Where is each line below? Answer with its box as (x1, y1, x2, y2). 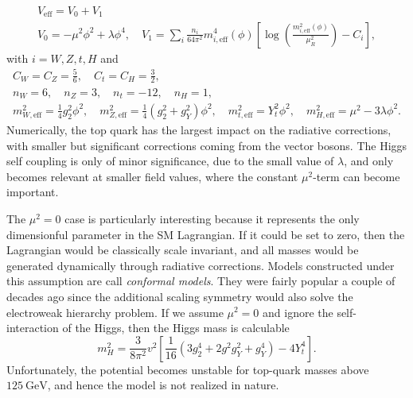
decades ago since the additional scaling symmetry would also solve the (6, 288, 353, 304)
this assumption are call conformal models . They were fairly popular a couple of (6, 272, 395, 289)
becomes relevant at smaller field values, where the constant (6, 168, 298, 184)
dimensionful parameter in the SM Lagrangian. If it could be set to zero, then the (6, 226, 405, 242)
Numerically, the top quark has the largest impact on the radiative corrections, (6, 122, 392, 137)
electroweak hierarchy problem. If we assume (6, 303, 224, 320)
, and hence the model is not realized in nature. (47, 377, 279, 393)
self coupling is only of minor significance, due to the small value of (6, 153, 334, 169)
